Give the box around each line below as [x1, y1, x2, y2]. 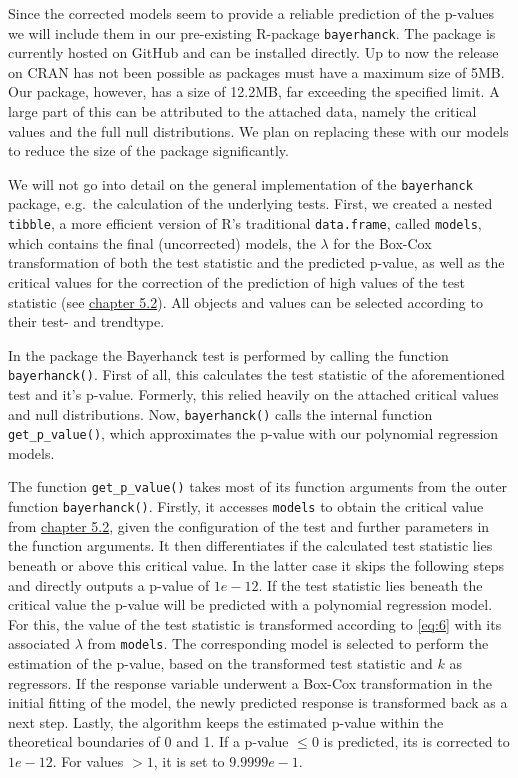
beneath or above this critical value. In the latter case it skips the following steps [8, 554, 504, 575]
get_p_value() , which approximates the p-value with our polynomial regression [8, 423, 499, 444]
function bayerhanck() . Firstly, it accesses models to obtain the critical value [8, 496, 484, 517]
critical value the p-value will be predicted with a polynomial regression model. [8, 594, 493, 615]
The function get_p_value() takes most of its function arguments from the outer [8, 476, 508, 497]
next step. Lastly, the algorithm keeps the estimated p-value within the [8, 711, 444, 732]
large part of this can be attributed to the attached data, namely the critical [8, 101, 477, 122]
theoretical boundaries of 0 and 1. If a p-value [8, 731, 289, 752]
